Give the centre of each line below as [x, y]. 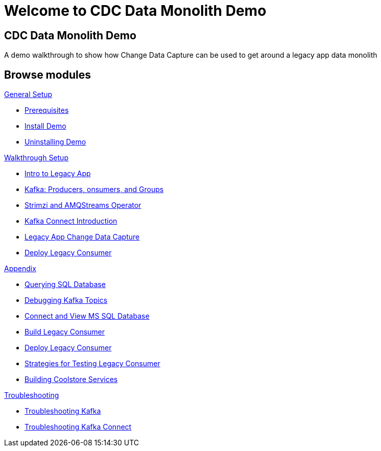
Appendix [20, 269]
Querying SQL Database [65, 284]
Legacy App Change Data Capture [82, 237]
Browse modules [47, 75]
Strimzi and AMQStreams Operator [83, 205]
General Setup [28, 94]
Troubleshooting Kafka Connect [78, 427]
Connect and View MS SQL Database [87, 316]
